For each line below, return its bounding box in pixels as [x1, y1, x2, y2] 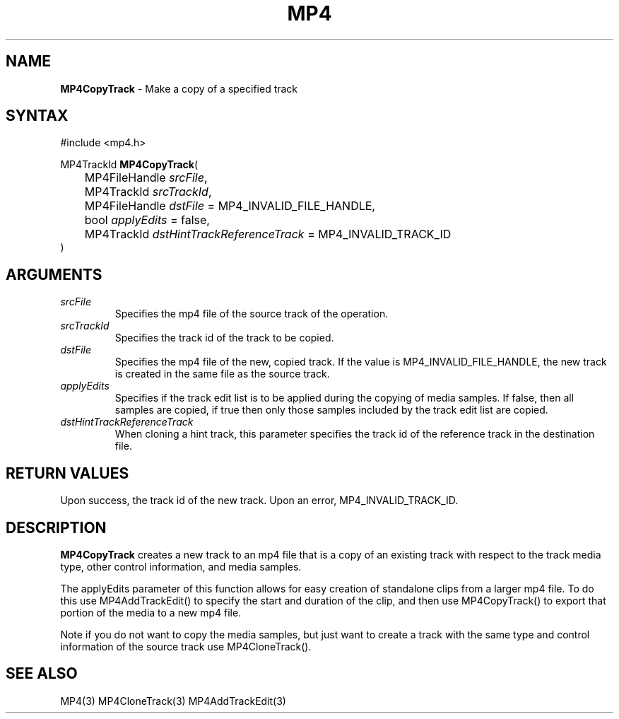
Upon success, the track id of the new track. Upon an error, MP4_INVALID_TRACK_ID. [60, 494, 459, 507]
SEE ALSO [6, 665, 78, 683]
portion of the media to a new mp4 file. [60, 606, 242, 619]
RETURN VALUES [6, 464, 129, 482]
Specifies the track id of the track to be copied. [114, 332, 334, 344]
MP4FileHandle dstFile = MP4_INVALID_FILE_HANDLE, [84, 199, 375, 214]
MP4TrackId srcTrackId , [84, 185, 212, 199]
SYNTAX [6, 107, 69, 125]
